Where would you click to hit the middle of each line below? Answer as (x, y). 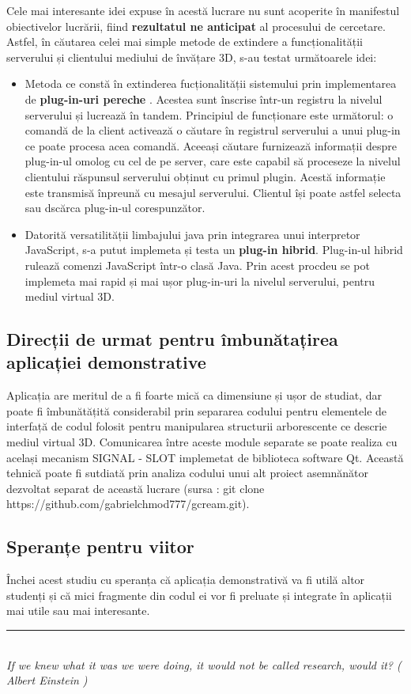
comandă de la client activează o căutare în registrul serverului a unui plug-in (213, 130)
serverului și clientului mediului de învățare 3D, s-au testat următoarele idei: (192, 57)
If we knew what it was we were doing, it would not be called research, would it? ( (204, 664)
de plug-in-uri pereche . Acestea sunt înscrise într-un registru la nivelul (204, 99)
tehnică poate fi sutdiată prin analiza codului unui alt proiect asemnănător (188, 473)
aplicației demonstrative (106, 362)
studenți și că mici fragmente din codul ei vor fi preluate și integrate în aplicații (199, 595)
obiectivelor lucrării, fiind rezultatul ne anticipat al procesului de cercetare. (196, 26)
